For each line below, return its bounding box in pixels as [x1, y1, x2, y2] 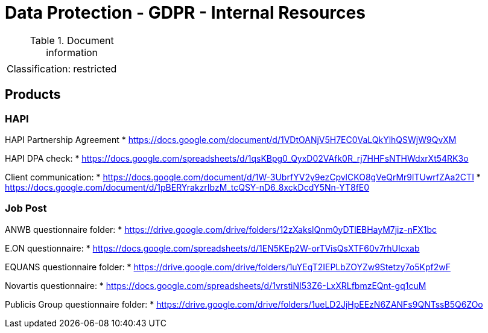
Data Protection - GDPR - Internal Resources [5, 2, 366, 23]
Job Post [5, 202, 47, 215]
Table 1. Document [30, 34, 114, 46]
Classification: [7, 62, 71, 75]
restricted [73, 62, 117, 75]
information [46, 46, 98, 59]
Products [5, 87, 61, 103]
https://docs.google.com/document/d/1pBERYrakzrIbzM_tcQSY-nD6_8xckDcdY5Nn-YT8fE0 [5, 182, 370, 192]
